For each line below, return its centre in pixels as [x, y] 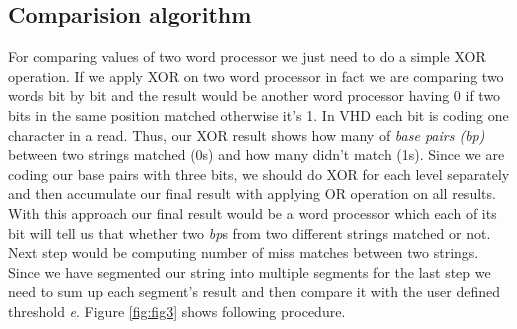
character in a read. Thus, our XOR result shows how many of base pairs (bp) [246, 134]
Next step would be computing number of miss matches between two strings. [243, 252]
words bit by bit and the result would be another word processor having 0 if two [254, 95]
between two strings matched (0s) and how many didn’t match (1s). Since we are [256, 154]
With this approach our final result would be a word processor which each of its [252, 212]
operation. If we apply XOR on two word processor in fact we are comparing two [256, 75]
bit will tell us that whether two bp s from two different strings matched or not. [249, 232]
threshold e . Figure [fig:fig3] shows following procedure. [177, 310]
